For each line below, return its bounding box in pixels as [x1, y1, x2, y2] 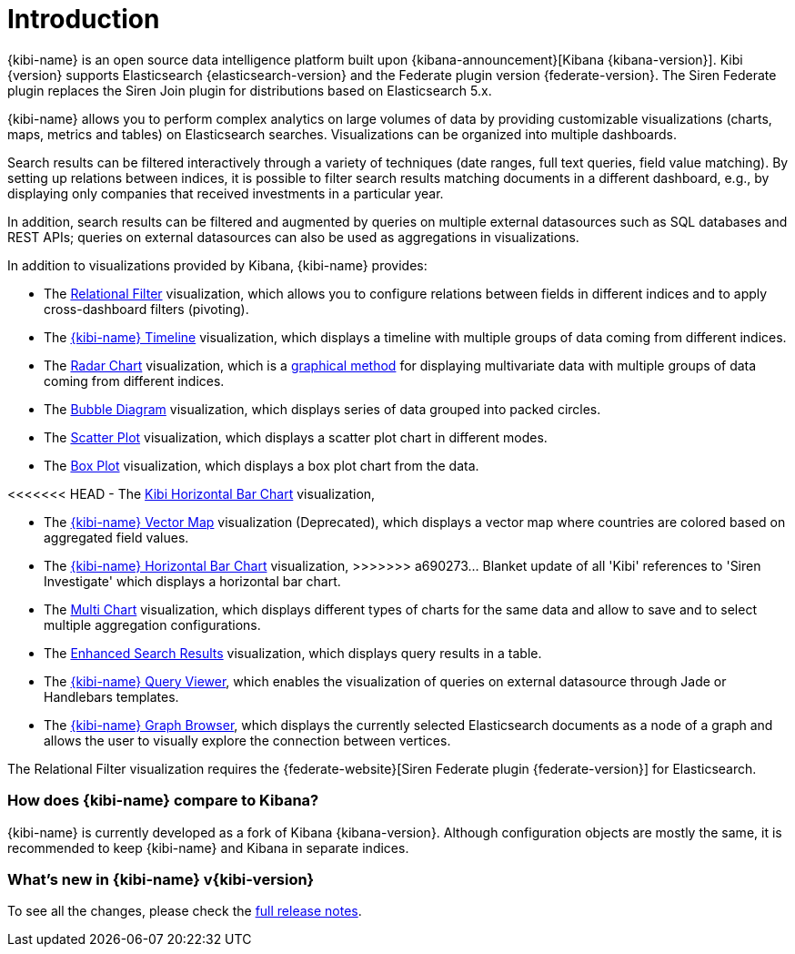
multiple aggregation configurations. [44, 616, 261, 633]
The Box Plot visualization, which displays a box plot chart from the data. [44, 457, 479, 473]
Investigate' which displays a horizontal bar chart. [44, 573, 341, 589]
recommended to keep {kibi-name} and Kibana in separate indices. [7, 839, 409, 856]
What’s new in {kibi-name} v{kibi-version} [7, 869, 315, 888]
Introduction [7, 4, 160, 35]
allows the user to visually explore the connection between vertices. [44, 732, 451, 748]
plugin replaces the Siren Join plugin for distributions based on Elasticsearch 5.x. [7, 82, 492, 98]
